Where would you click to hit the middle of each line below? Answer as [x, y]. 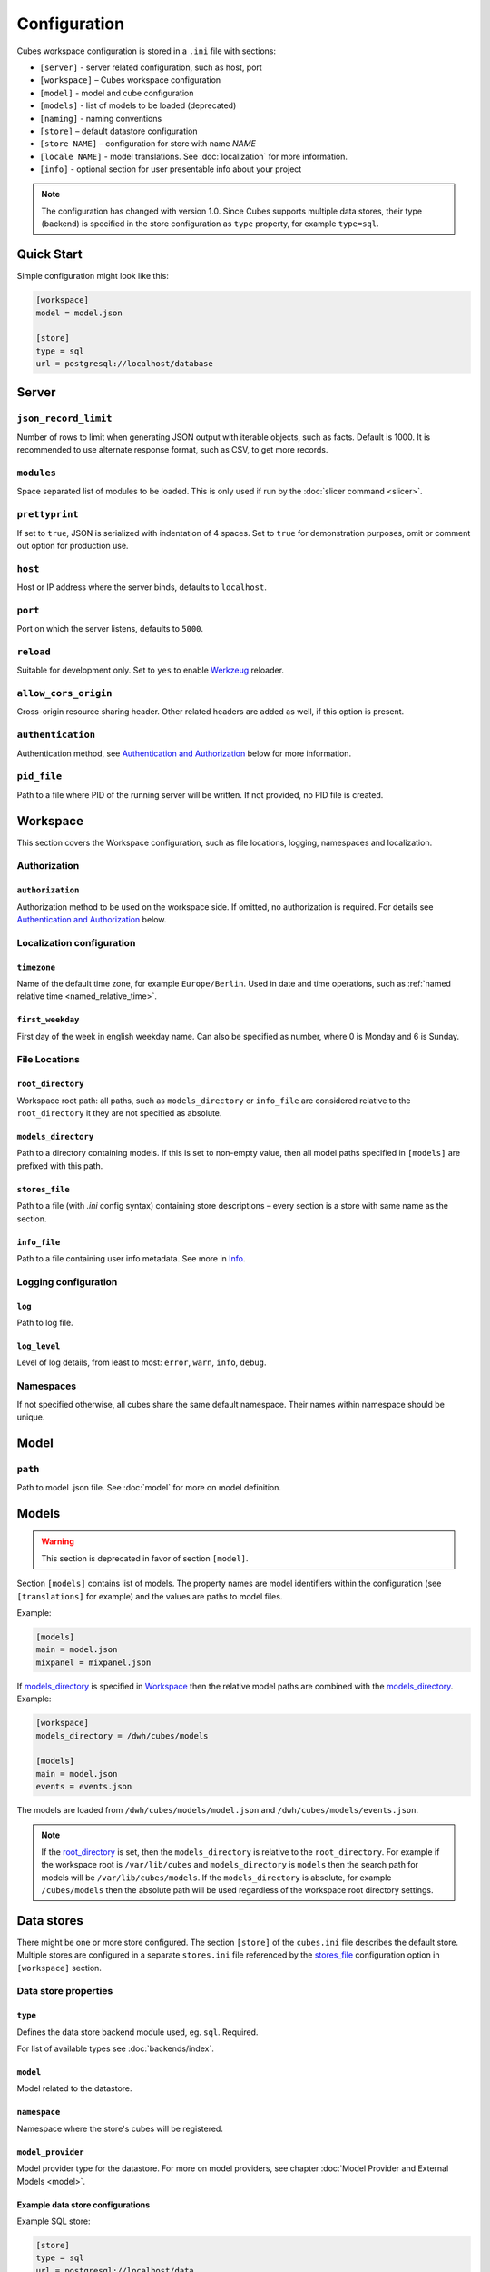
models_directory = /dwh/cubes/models [122, 1735]
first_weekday [48, 1020]
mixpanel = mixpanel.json [93, 1662]
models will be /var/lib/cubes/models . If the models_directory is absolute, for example [216, 1878]
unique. [31, 1417]
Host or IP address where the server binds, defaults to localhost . [142, 587]
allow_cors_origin [64, 693]
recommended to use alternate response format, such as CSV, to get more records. [172, 450]
